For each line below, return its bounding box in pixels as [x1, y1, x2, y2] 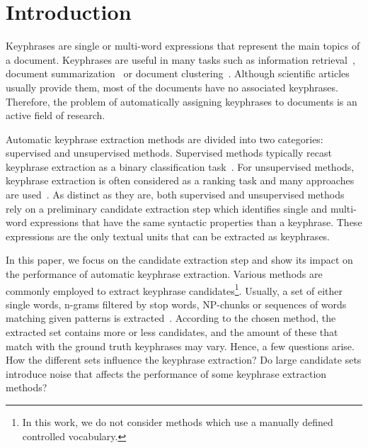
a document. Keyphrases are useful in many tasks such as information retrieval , [6, 52, 355, 67]
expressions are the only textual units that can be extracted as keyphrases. [6, 228, 330, 243]
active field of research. [6, 108, 105, 123]
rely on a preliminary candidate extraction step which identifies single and [6, 201, 328, 215]
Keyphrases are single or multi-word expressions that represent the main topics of [6, 38, 360, 53]
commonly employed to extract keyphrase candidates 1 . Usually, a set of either [6, 281, 343, 298]
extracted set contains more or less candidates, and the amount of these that [6, 325, 338, 340]
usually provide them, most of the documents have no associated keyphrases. [6, 79, 338, 94]
